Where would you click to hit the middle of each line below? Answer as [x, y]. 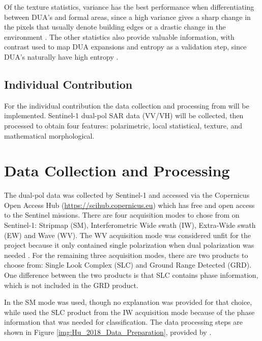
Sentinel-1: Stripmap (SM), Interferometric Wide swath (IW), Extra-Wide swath [130, 225]
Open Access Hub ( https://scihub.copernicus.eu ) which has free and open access [129, 205]
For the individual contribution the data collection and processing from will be [127, 105]
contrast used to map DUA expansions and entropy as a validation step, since [125, 47]
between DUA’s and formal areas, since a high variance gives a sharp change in [127, 17]
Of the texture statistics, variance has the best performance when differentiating [129, 7]
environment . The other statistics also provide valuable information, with [119, 36]
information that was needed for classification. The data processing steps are [123, 322]
